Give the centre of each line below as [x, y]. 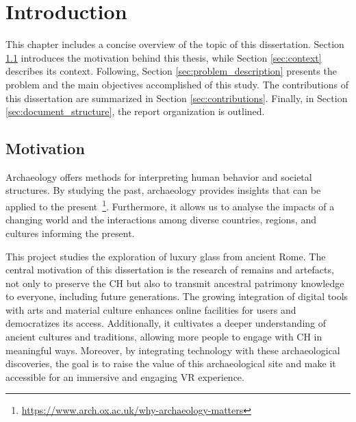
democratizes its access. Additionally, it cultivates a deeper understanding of [166, 323]
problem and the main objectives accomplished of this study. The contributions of [177, 84]
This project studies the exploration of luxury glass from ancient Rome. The [166, 256]
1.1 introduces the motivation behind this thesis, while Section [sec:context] [164, 57]
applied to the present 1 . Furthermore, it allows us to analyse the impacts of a [170, 205]
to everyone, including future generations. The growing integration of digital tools [177, 296]
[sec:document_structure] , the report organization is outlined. [135, 111]
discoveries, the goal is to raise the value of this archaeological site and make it [171, 363]
